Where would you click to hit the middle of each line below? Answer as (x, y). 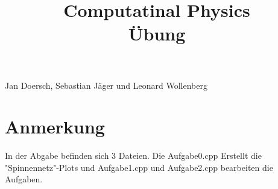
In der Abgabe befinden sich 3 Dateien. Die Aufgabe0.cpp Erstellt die (133, 155)
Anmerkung (55, 127)
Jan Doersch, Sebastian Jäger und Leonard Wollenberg (106, 85)
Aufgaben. (24, 179)
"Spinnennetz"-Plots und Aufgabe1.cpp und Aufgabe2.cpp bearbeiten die (139, 167)
